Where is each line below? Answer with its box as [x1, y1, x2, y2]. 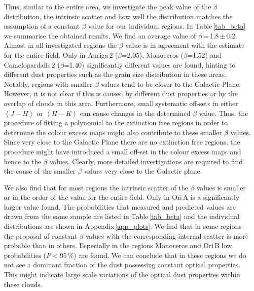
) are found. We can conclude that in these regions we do [73, 250, 246, 260]
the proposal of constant [4, 230, 77, 241]
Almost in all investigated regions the [4, 40, 117, 50]
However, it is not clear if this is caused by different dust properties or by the [4, 88, 238, 99]
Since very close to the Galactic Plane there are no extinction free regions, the [4, 137, 240, 147]
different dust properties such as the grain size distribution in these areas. [4, 69, 227, 79]
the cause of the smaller [4, 166, 76, 176]
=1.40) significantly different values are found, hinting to [64, 59, 236, 70]
